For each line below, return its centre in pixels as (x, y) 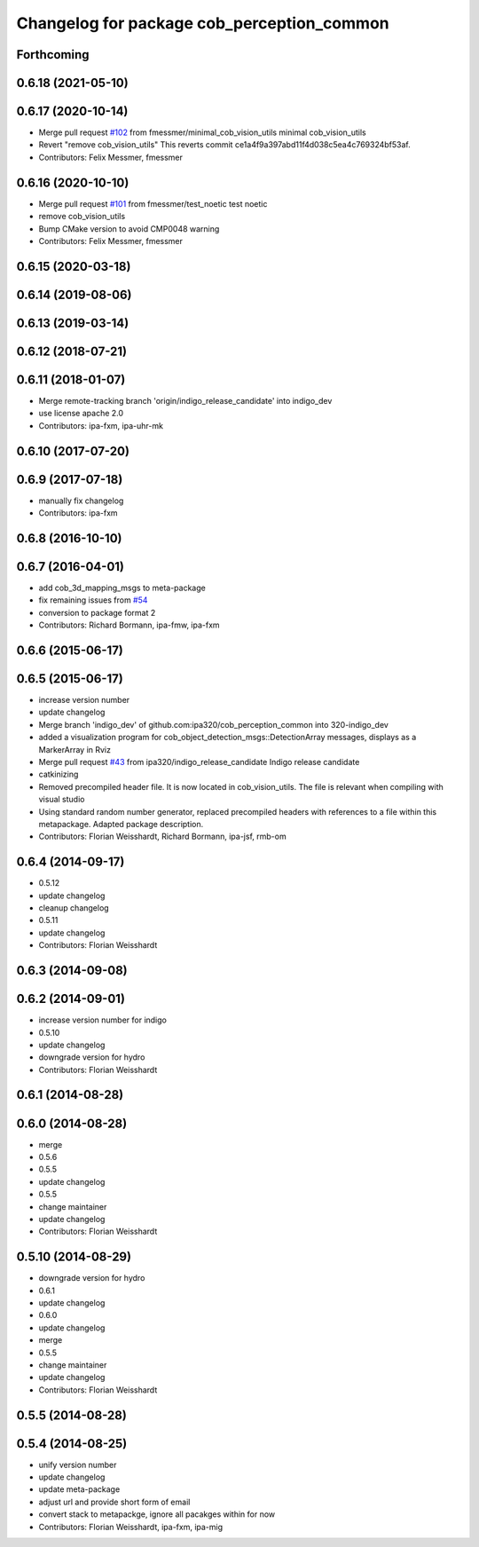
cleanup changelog (74, 908)
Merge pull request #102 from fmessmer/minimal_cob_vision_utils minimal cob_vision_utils (203, 132)
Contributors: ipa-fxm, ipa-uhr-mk (101, 425)
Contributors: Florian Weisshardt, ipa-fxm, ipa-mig (131, 1527)
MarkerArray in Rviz (75, 749)
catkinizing (59, 774)
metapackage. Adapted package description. (121, 824)
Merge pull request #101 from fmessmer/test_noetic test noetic (153, 203)
